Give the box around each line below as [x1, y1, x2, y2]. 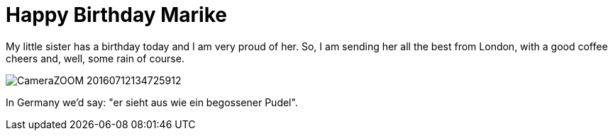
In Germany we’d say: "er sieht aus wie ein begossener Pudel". [6, 96, 298, 108]
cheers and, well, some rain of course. [6, 52, 184, 64]
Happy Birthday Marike [6, 3, 227, 27]
